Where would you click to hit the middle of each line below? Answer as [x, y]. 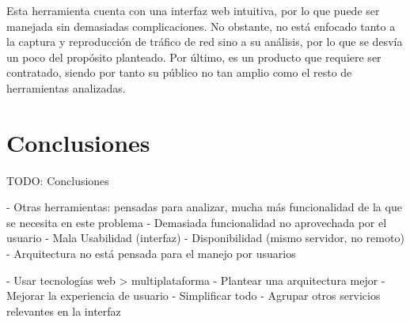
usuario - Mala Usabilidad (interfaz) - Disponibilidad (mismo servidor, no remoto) [205, 238]
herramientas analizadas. [66, 87]
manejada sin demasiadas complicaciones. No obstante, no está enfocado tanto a [201, 26]
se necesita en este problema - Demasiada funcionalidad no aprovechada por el [197, 222]
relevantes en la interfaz [64, 311]
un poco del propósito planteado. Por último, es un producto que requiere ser [194, 57]
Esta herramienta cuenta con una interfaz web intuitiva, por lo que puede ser [193, 10]
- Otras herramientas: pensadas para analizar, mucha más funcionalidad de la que [204, 207]
